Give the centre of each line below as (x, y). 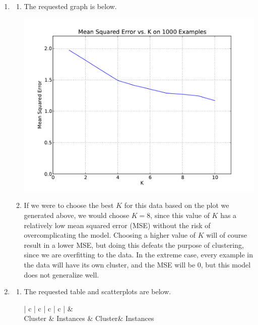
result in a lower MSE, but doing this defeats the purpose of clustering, (134, 245)
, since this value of (180, 215)
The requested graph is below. (70, 6)
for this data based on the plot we (177, 205)
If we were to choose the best (69, 205)
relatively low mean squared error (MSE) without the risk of (117, 225)
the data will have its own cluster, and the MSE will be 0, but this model (137, 265)
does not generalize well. (61, 274)
